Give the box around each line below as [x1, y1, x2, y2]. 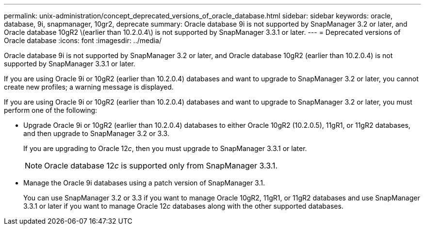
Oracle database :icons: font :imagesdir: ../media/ [4, 36, 162, 45]
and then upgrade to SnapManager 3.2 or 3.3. [23, 129, 169, 137]
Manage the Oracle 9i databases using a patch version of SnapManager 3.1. [23, 179, 265, 187]
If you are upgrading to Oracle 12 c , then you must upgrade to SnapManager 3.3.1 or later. [23, 144, 307, 153]
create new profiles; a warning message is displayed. [4, 83, 174, 91]
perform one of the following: [4, 106, 98, 114]
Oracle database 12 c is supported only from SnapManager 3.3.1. [44, 161, 278, 170]
